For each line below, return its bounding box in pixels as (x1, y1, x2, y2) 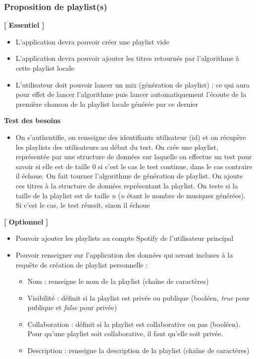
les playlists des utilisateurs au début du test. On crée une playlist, (15, 141, 218, 152)
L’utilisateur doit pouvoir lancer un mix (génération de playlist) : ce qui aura (15, 79, 250, 90)
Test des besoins (4, 115, 61, 126)
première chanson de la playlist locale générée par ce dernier (15, 98, 199, 109)
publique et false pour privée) (27, 302, 117, 313)
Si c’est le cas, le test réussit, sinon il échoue (15, 200, 150, 210)
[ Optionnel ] (4, 216, 49, 226)
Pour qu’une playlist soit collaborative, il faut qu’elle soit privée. (27, 328, 223, 339)
